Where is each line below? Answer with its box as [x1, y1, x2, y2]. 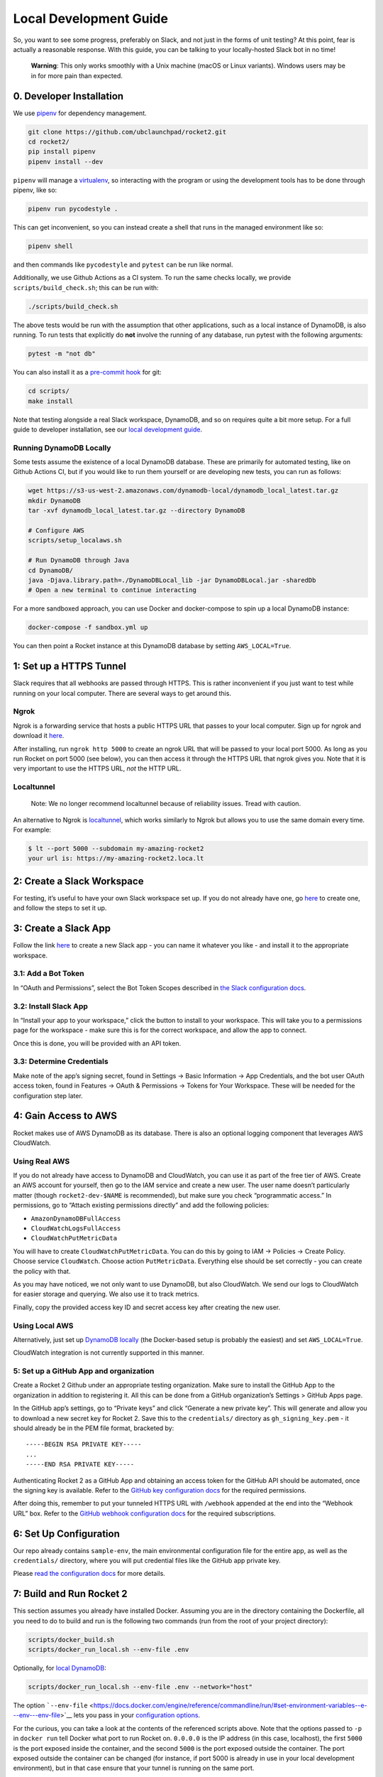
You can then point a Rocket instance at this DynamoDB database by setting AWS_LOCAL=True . [13, 642, 292, 650]
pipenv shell [28, 242, 74, 250]
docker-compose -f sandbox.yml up [28, 623, 148, 632]
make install [28, 397, 74, 405]
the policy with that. [13, 1267, 71, 1275]
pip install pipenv [28, 148, 96, 156]
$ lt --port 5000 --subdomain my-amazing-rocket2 [28, 844, 204, 853]
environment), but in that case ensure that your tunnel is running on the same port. [13, 1763, 255, 1773]
